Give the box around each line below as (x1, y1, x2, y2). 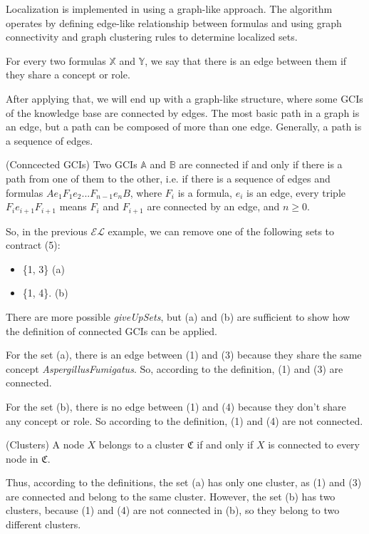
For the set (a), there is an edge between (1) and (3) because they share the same (6, 347, 362, 362)
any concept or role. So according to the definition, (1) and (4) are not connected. (6, 413, 363, 428)
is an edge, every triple (246, 185, 345, 200)
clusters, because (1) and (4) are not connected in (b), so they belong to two (6, 503, 340, 518)
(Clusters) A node (6, 437, 84, 452)
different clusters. (6, 517, 81, 532)
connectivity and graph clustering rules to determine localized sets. (6, 29, 298, 44)
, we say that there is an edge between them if (145, 53, 347, 68)
